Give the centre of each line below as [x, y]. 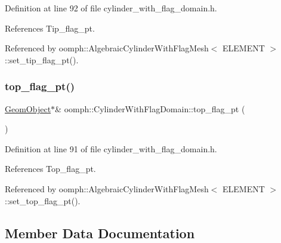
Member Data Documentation [100, 233]
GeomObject [28, 108]
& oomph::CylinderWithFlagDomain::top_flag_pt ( [150, 108]
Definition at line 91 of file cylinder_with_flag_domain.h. [111, 148]
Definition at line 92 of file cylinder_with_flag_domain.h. [111, 8]
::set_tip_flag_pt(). [42, 59]
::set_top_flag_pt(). [43, 200]
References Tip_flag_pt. [50, 28]
